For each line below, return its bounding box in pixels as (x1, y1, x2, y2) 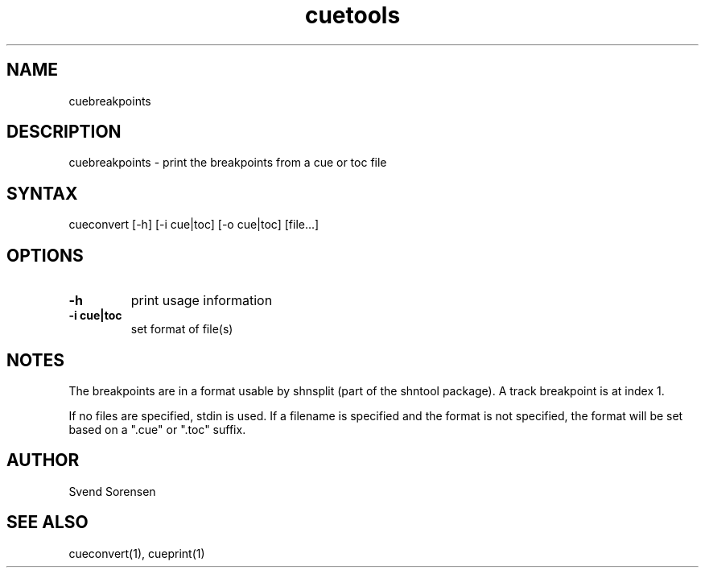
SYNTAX (6, 183, 78, 204)
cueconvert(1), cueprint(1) (68, 546, 205, 560)
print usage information (130, 292, 273, 309)
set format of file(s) (130, 322, 233, 337)
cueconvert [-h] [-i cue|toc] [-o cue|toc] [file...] (68, 217, 320, 232)
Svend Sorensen (68, 484, 156, 498)
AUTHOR (6, 450, 80, 471)
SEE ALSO (6, 512, 89, 533)
